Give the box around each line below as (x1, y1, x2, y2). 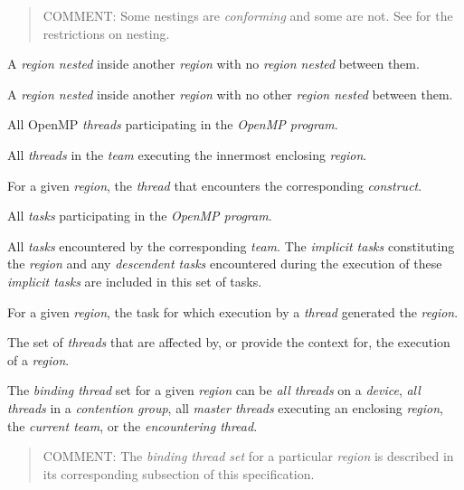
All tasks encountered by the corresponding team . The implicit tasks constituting (7, 236, 455, 255)
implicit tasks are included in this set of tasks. (7, 271, 262, 290)
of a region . (7, 350, 70, 369)
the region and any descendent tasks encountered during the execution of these (7, 254, 442, 273)
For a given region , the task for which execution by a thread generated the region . (7, 302, 459, 321)
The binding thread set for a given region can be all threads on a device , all (7, 381, 421, 400)
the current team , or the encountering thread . (7, 416, 258, 435)
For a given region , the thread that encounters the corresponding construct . (7, 175, 422, 194)
